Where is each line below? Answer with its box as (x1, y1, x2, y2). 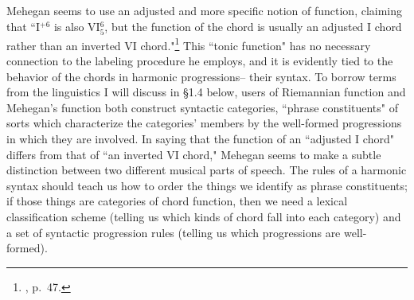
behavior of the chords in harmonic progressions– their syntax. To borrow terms (6, 68, 396, 84)
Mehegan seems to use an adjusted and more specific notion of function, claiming (6, 2, 403, 18)
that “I (6, 18, 40, 34)
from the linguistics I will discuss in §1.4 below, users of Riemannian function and (6, 84, 406, 100)
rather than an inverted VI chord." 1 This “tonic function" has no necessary (6, 34, 371, 53)
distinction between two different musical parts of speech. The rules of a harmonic (6, 162, 407, 178)
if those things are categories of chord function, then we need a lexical (6, 193, 348, 209)
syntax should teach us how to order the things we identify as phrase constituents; (6, 177, 408, 193)
